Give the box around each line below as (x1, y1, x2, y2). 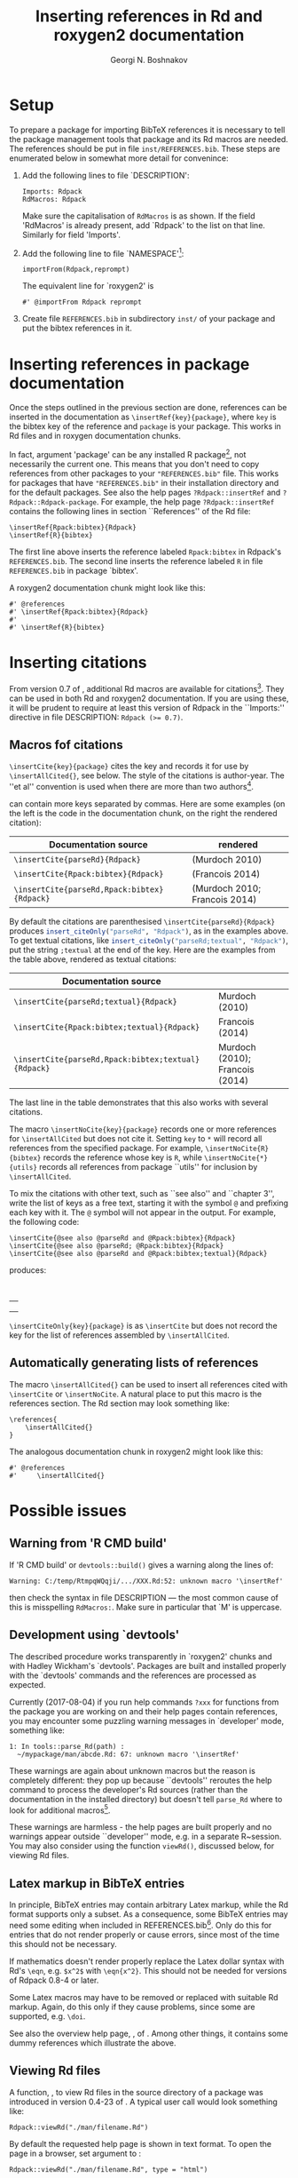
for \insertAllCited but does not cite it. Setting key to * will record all (9, 1133, 263, 1143)
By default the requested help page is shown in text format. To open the (9, 2138, 272, 2149)
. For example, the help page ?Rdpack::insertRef (96, 496, 275, 507)
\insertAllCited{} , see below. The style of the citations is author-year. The (9, 770, 286, 781)
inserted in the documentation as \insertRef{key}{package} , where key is (9, 411, 277, 423)
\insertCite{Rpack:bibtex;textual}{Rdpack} (13, 1022, 200, 1032)
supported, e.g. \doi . (9, 2010, 86, 2022)
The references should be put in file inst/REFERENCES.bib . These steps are (9, 143, 281, 154)
